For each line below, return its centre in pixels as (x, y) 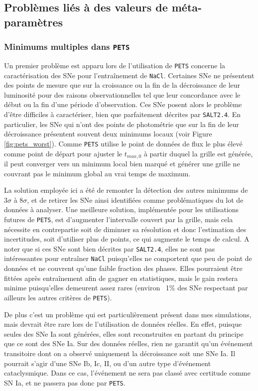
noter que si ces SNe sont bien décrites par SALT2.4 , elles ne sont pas (110, 248)
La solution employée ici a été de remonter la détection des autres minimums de (126, 190)
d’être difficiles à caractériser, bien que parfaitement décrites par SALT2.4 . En (123, 114)
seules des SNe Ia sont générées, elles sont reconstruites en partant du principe (124, 333)
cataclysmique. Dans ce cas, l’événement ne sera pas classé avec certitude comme (127, 373)
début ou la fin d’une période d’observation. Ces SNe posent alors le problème (123, 104)
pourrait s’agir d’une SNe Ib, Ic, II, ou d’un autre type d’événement (108, 363)
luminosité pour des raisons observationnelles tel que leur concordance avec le (122, 94)
